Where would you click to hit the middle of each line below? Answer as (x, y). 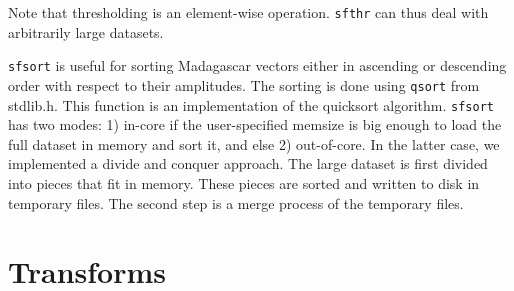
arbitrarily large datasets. (86, 31)
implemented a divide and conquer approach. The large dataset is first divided (248, 163)
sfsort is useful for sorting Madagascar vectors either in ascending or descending (257, 65)
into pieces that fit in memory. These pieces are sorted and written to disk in (244, 183)
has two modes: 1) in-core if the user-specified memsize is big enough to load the (255, 124)
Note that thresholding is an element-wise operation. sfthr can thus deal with (248, 12)
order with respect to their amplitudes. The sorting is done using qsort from (244, 84)
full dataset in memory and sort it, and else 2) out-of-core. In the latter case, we (254, 143)
